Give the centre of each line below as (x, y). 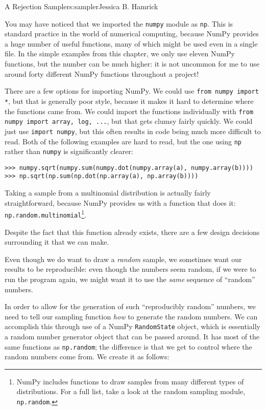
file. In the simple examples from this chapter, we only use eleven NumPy (120, 53)
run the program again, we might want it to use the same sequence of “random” (130, 279)
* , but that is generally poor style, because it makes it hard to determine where (129, 101)
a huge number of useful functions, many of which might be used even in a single (131, 43)
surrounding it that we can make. (57, 242)
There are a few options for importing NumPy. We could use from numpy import (132, 91)
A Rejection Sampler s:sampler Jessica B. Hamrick (81, 6)
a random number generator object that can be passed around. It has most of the (132, 337)
